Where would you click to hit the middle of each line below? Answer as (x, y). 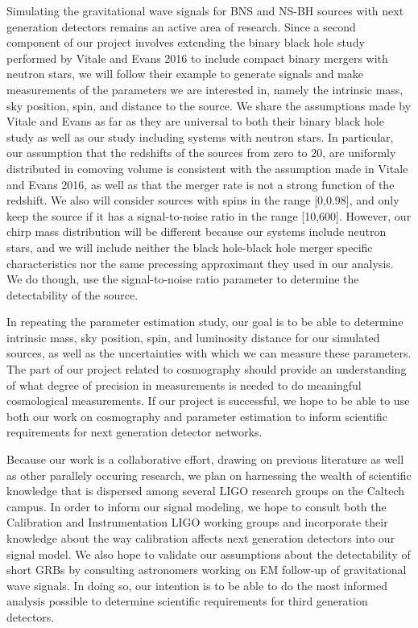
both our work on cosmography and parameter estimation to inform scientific (197, 416)
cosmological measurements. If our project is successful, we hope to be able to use (208, 401)
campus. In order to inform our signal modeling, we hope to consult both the (197, 506)
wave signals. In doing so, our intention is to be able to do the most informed (197, 585)
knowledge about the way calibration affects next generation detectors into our (201, 538)
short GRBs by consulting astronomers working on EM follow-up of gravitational (207, 570)
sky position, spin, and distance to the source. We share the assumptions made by (209, 105)
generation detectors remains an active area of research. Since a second (181, 26)
